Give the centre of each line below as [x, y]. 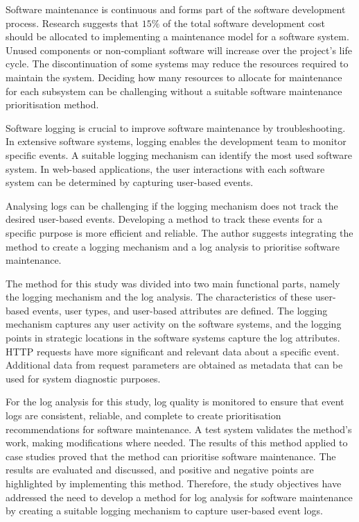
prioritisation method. [52, 104]
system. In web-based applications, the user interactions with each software [165, 168]
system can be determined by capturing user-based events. [130, 182]
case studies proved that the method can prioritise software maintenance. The [171, 456]
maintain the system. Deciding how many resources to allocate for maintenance [174, 77]
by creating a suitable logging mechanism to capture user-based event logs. [164, 511]
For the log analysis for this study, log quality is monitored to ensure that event [175, 402]
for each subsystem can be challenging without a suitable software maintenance [174, 91]
